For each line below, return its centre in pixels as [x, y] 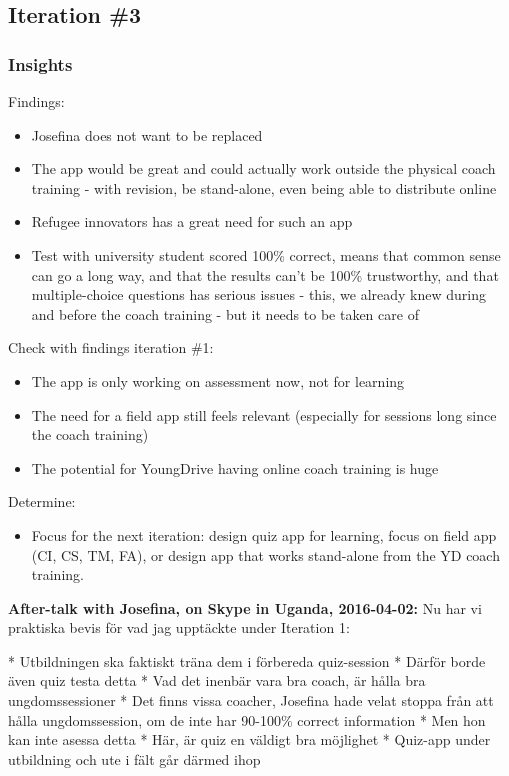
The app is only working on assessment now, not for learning [218, 380]
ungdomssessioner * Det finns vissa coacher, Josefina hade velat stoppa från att [251, 700]
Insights [40, 63]
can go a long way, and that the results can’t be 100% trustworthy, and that [265, 274]
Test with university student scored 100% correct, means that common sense [266, 254]
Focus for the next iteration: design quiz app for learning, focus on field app [264, 534]
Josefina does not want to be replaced [147, 134]
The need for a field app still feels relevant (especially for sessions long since [264, 414]
